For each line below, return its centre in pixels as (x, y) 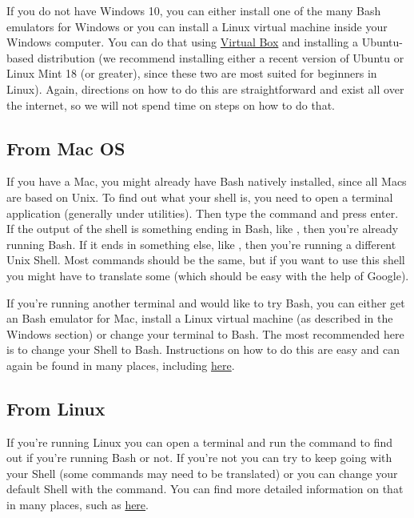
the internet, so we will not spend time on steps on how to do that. (171, 104)
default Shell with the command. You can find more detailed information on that (205, 489)
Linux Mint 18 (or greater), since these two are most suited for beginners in (192, 73)
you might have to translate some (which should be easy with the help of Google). (208, 275)
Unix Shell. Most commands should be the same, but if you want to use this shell (206, 260)
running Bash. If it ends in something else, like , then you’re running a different (201, 244)
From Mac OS (66, 148)
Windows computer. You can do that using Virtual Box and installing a (182, 42)
